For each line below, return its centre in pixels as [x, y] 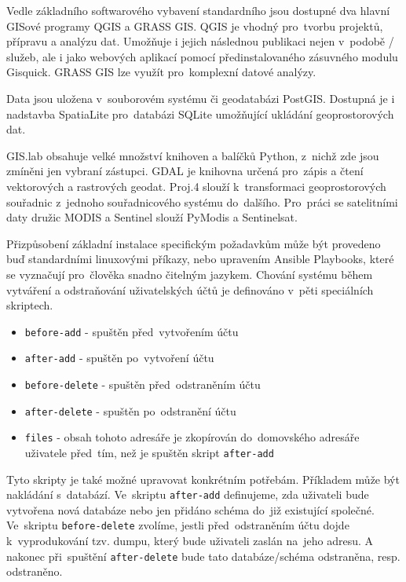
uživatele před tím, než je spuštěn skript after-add [149, 452]
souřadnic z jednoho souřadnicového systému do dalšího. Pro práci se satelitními [202, 201]
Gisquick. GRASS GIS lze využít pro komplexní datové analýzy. [161, 72]
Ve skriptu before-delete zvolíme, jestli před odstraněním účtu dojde [178, 525]
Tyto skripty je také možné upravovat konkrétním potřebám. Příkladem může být [203, 479]
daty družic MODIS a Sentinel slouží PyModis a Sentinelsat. [152, 217]
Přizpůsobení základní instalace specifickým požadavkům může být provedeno [194, 243]
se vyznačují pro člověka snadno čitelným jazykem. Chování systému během [190, 274]
